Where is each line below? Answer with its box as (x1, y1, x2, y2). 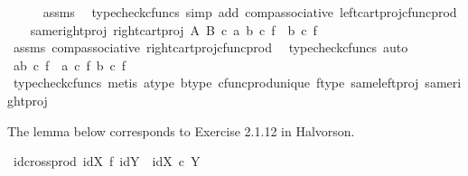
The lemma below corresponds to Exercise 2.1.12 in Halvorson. (7, 121, 355, 140)
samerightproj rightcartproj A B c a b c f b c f (30, 20, 317, 39)
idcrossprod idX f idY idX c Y (13, 152, 201, 171)
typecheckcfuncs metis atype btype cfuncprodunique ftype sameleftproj (13, 73, 419, 92)
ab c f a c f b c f (13, 55, 126, 74)
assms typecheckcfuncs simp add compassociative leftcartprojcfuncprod (42, 3, 457, 21)
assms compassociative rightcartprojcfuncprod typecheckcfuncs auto (13, 38, 408, 57)
